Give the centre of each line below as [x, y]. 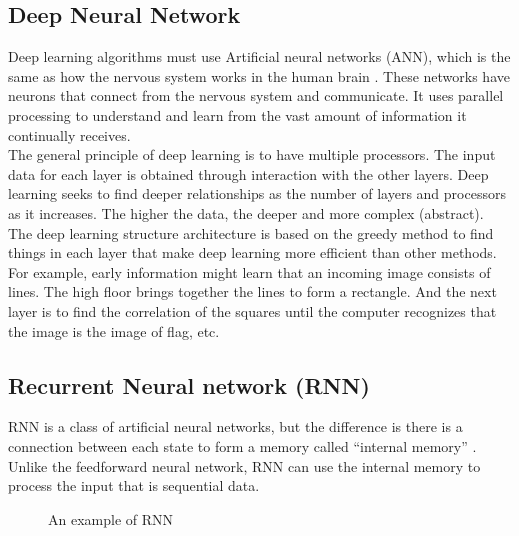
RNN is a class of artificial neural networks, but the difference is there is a [235, 426]
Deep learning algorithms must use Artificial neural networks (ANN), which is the [259, 56]
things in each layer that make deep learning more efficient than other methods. [252, 252]
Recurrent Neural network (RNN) [189, 384]
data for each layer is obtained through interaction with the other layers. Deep [248, 173]
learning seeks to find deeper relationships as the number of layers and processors [257, 193]
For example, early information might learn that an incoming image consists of [249, 271]
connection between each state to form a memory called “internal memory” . [242, 445]
